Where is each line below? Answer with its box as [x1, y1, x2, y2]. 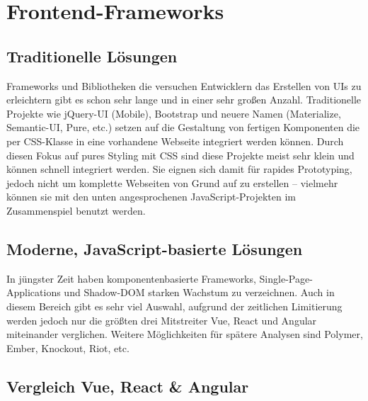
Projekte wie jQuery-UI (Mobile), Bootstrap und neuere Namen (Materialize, [6, 106, 341, 120]
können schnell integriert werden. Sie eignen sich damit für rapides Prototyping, [6, 162, 352, 176]
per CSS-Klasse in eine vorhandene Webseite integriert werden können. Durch [6, 133, 344, 148]
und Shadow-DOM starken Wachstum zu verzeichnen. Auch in [64, 285, 335, 300]
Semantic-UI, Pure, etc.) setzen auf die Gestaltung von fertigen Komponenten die [6, 120, 360, 135]
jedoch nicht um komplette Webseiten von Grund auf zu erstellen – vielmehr [6, 175, 338, 190]
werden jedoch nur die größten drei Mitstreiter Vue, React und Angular [6, 312, 317, 327]
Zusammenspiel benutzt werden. [6, 203, 146, 218]
